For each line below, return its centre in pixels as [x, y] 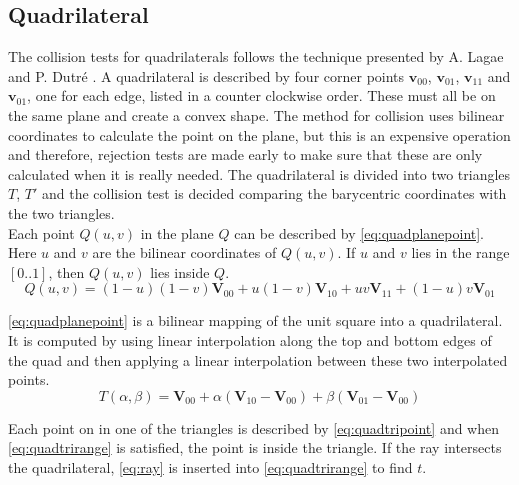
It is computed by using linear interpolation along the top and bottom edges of [250, 339]
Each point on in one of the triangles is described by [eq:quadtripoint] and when [254, 427]
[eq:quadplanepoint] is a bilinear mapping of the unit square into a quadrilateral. [255, 320]
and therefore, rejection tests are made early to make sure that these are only [245, 154]
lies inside [180, 271]
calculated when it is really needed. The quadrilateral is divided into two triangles [259, 173]
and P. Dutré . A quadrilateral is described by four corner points [206, 75]
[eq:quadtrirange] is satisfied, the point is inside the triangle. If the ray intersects [255, 447]
